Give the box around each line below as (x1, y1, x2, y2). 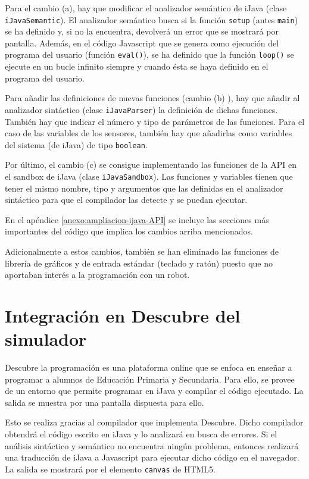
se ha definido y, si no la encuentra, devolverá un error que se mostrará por (5, 25, 279, 37)
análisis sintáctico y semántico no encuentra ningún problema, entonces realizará (5, 439, 299, 452)
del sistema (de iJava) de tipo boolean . (5, 138, 148, 151)
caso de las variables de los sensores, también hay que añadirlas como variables (5, 127, 292, 139)
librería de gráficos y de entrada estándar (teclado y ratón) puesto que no (5, 256, 273, 269)
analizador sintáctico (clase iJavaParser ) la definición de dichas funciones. (5, 103, 278, 115)
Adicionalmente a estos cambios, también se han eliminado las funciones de (5, 245, 279, 257)
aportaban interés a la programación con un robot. (5, 268, 190, 281)
